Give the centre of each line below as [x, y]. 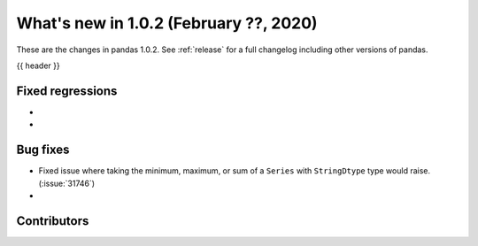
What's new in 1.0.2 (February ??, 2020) [167, 23]
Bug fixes [43, 150]
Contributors [53, 221]
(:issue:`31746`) [67, 183]
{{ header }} [39, 65]
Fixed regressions [67, 91]
